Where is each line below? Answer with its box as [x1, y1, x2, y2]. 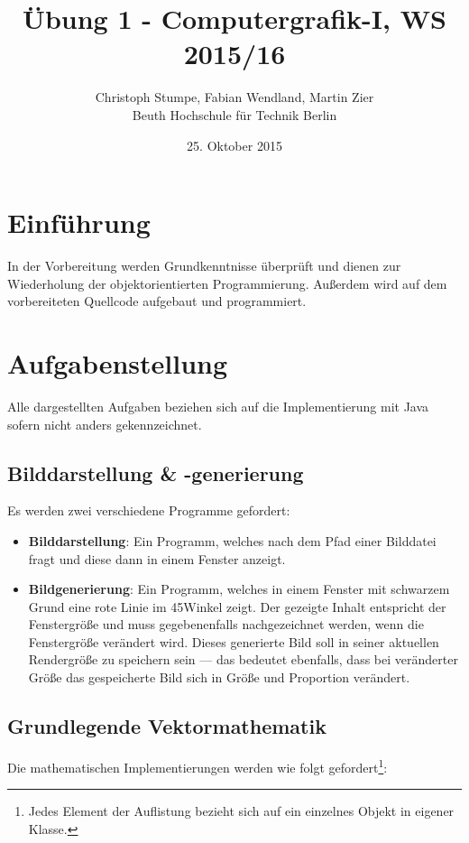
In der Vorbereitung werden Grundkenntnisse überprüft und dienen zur [7, 256, 401, 275]
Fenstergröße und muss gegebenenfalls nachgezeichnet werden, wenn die [28, 615, 424, 634]
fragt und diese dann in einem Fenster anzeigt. [28, 549, 286, 568]
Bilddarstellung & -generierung [7, 459, 304, 486]
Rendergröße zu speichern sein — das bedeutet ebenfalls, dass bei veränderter [28, 650, 458, 669]
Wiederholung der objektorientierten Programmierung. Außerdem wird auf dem [7, 273, 447, 292]
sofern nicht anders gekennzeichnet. [7, 414, 202, 433]
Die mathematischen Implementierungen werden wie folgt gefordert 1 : [7, 755, 388, 776]
